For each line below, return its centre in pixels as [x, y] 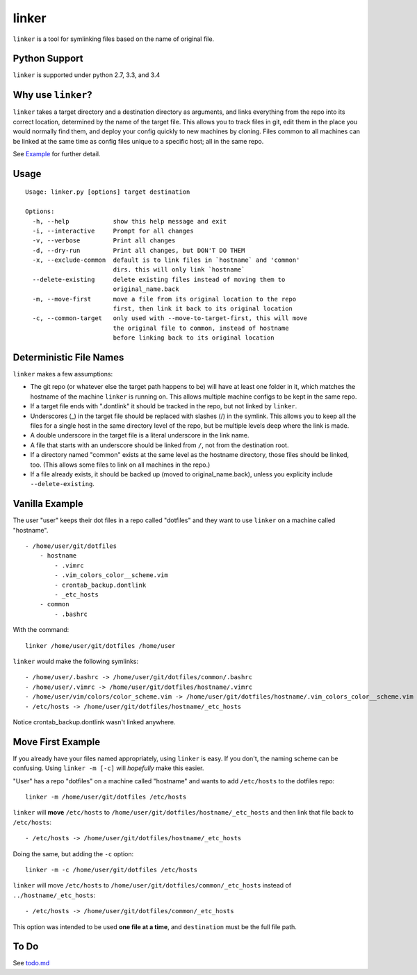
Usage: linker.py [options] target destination [108, 192]
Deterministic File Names [68, 357]
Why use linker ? [53, 95]
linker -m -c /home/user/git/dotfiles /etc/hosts [112, 869]
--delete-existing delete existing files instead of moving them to [159, 279]
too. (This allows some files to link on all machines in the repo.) [120, 465]
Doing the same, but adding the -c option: [73, 853]
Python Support [48, 59]
